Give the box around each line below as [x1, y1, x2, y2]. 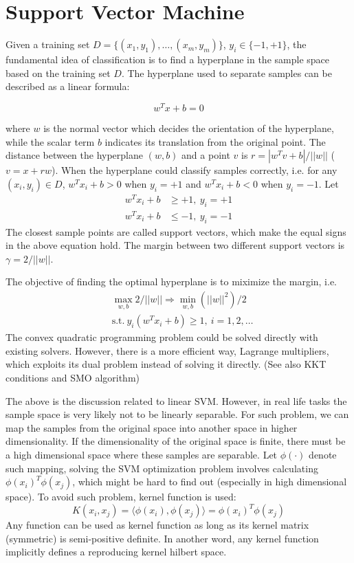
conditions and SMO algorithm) [5, 371, 140, 385]
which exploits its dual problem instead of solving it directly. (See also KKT [5, 357, 327, 371]
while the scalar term [5, 134, 95, 148]
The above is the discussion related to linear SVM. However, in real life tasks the [5, 393, 347, 408]
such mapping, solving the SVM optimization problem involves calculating [5, 461, 318, 475]
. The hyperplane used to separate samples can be [121, 65, 332, 80]
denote [309, 447, 337, 461]
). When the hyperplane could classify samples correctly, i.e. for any [51, 163, 338, 177]
